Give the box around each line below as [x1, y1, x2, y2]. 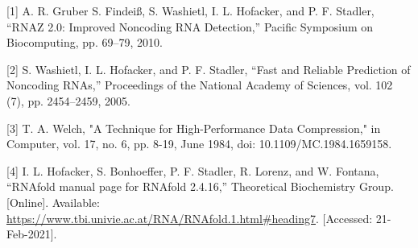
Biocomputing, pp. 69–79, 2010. [6, 34, 163, 51]
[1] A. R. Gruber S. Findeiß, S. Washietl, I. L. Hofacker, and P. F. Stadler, [6, 2, 375, 19]
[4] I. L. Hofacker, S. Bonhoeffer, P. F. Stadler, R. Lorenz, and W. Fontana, [6, 162, 379, 179]
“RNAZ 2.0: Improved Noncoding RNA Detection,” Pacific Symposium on [6, 18, 374, 35]
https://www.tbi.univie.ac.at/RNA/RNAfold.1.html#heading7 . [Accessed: [6, 209, 373, 226]
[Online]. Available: [6, 193, 100, 210]
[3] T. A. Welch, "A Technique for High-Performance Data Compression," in [6, 119, 381, 136]
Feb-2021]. [6, 225, 57, 242]
